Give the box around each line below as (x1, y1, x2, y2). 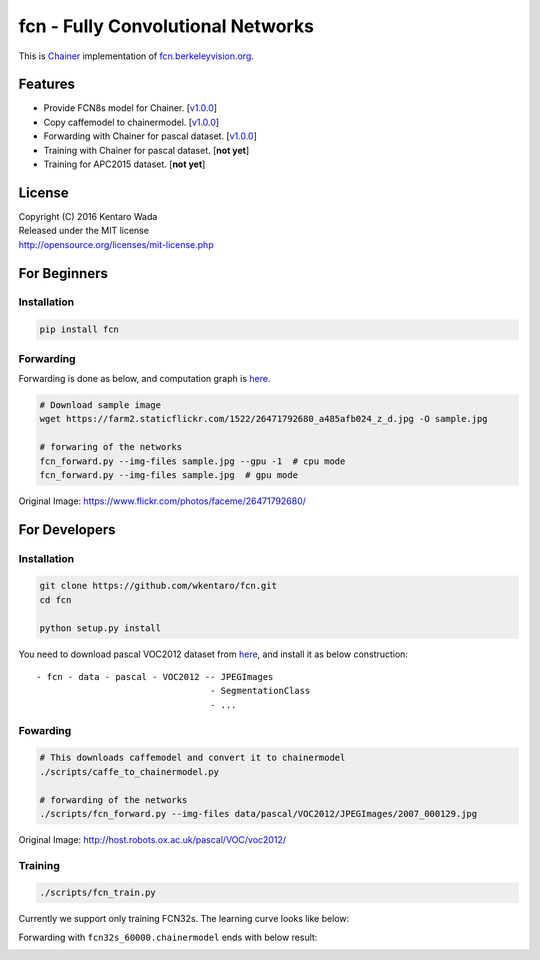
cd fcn (39, 594, 72, 605)
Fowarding (18, 723, 72, 737)
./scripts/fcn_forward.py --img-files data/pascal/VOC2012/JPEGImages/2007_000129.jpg (39, 808, 478, 819)
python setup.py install (39, 622, 162, 634)
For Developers (18, 521, 116, 538)
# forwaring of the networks (39, 441, 183, 453)
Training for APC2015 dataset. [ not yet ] (43, 158, 206, 170)
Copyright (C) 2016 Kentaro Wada (18, 210, 158, 222)
